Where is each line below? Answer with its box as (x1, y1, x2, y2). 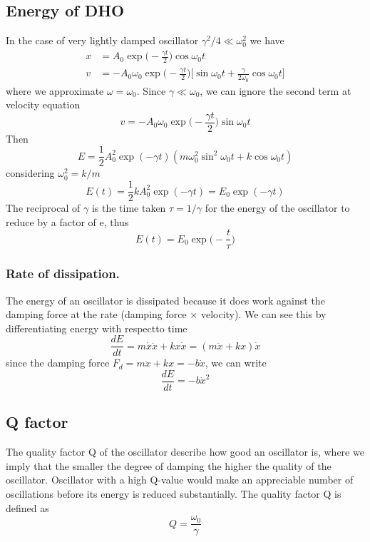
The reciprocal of (6, 200, 81, 215)
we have (250, 33, 284, 48)
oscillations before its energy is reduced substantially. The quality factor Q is (6, 486, 341, 501)
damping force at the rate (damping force (6, 307, 187, 322)
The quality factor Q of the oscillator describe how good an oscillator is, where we (6, 444, 364, 459)
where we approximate (6, 83, 104, 98)
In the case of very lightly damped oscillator (6, 33, 199, 48)
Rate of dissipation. (6, 265, 120, 282)
